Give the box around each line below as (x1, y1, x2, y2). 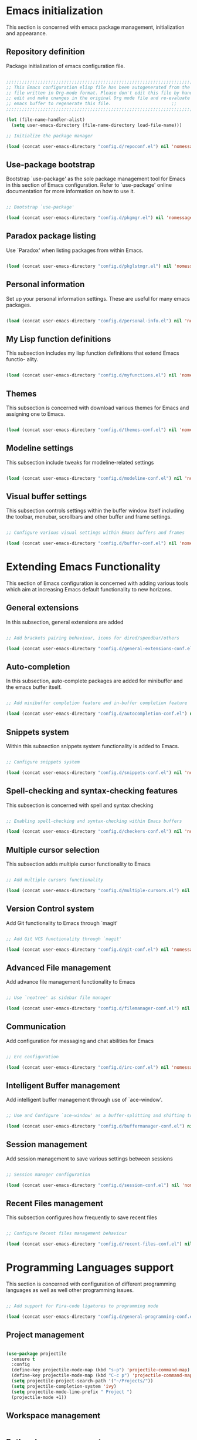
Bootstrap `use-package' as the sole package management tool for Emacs (6, 175, 186, 183)
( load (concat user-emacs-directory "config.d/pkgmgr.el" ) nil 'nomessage (6, 215, 193, 221)
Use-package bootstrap (6, 160, 96, 170)
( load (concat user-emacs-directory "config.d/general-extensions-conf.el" (6, 645, 195, 651)
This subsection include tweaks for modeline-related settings (6, 459, 154, 466)
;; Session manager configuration (6, 1172, 91, 1177)
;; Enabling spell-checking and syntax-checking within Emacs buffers (6, 818, 182, 824)
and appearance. (6, 29, 47, 36)
